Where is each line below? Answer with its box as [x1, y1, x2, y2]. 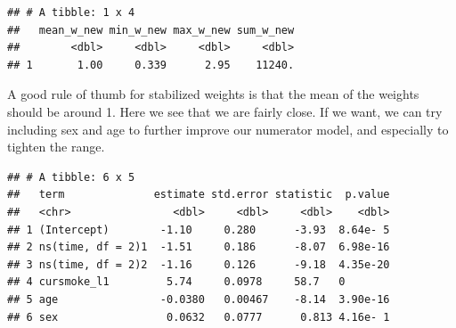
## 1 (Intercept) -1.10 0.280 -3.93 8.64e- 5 [7, 223, 390, 236]
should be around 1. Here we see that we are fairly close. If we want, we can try [7, 102, 443, 120]
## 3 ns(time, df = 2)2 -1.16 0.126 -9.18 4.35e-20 [7, 258, 390, 271]
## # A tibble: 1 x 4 [7, 6, 135, 19]
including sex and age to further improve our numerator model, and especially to [7, 119, 449, 138]
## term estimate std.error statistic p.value [7, 188, 390, 201]
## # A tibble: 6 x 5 [7, 170, 135, 184]
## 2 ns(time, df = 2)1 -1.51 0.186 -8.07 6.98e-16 [7, 241, 390, 254]
